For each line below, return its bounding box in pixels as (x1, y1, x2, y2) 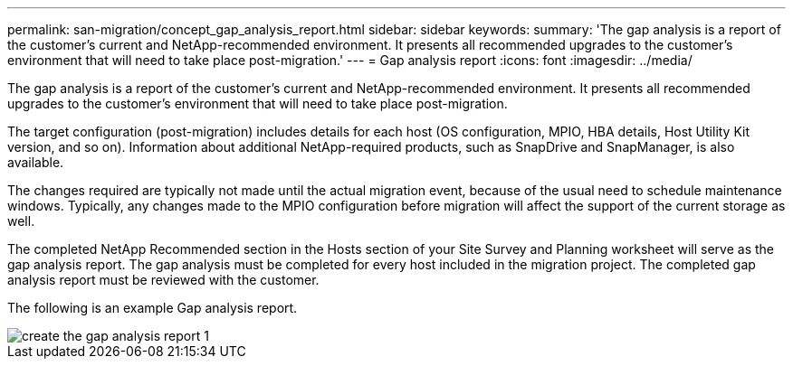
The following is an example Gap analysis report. (7, 300, 298, 315)
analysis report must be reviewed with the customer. (7, 272, 320, 287)
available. (7, 155, 64, 170)
